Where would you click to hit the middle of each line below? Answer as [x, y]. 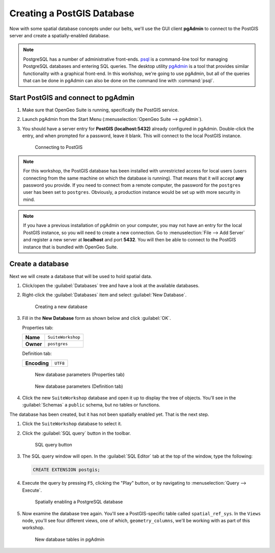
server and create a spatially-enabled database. [60, 35]
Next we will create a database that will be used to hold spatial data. [81, 276]
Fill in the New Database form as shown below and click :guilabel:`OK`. [97, 318]
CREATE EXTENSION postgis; [66, 470]
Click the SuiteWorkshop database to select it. [72, 424]
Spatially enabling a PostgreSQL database [79, 502]
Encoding [37, 363]
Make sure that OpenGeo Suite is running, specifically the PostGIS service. [101, 110]
